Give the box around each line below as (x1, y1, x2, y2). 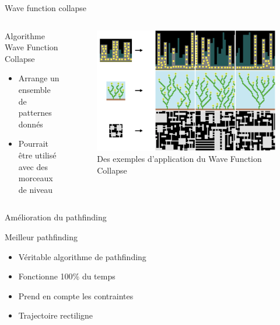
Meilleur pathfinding (5, 230, 78, 243)
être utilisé (18, 148, 57, 161)
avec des (18, 160, 48, 172)
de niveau (18, 183, 53, 195)
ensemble (18, 83, 51, 95)
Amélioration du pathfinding (5, 211, 107, 223)
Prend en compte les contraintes (18, 289, 134, 302)
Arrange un (18, 72, 60, 84)
